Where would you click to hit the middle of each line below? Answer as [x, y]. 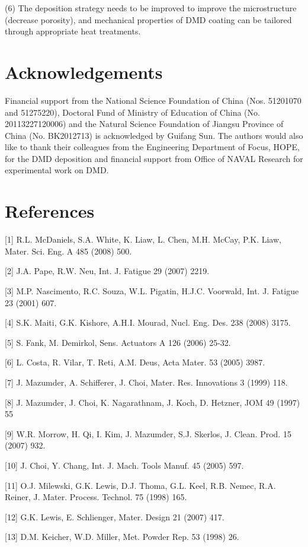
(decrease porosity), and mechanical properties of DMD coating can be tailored [148, 19]
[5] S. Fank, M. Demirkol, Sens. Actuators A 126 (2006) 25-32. [118, 342]
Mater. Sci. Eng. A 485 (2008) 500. [68, 251]
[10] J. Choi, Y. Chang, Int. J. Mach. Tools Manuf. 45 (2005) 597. [124, 465]
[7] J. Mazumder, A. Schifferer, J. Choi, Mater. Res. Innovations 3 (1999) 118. [146, 382]
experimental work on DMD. [57, 170]
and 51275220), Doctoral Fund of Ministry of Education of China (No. [132, 112]
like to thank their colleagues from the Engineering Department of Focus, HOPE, [152, 147]
